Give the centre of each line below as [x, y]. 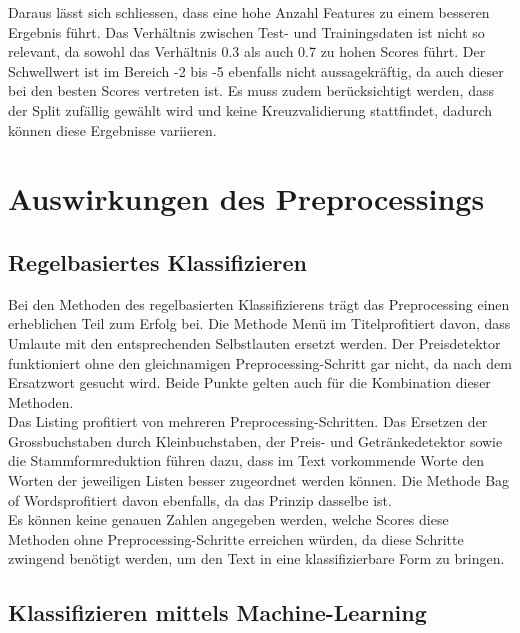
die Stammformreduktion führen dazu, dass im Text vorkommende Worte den [246, 460]
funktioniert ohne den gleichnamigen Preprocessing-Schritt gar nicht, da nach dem [260, 362]
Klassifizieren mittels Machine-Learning [217, 612]
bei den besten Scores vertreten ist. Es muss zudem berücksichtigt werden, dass [251, 90]
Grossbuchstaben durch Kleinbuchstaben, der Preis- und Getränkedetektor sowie [255, 440]
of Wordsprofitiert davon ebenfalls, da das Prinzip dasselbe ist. [200, 499]
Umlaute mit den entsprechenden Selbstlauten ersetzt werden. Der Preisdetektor [254, 342]
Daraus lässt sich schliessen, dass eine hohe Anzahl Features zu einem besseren [249, 12]
